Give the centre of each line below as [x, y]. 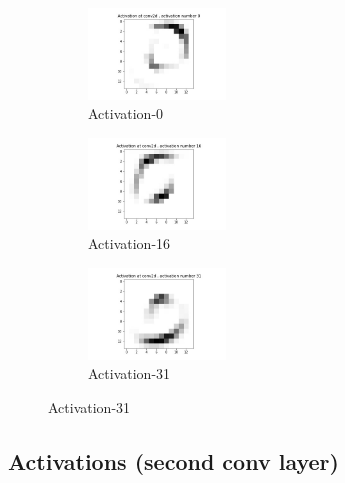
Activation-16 [129, 243]
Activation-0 [126, 113]
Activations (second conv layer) [173, 460]
